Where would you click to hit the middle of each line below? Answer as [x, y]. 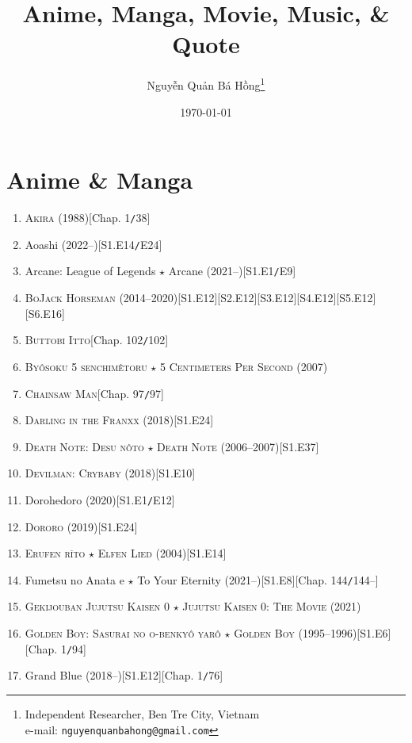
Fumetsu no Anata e [74, 579]
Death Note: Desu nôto [84, 446]
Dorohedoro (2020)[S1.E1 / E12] [100, 499]
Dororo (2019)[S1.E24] [81, 526]
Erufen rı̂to [55, 553]
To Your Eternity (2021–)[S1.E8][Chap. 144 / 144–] [258, 579]
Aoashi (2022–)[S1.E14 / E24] [93, 244]
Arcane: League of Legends [90, 271]
